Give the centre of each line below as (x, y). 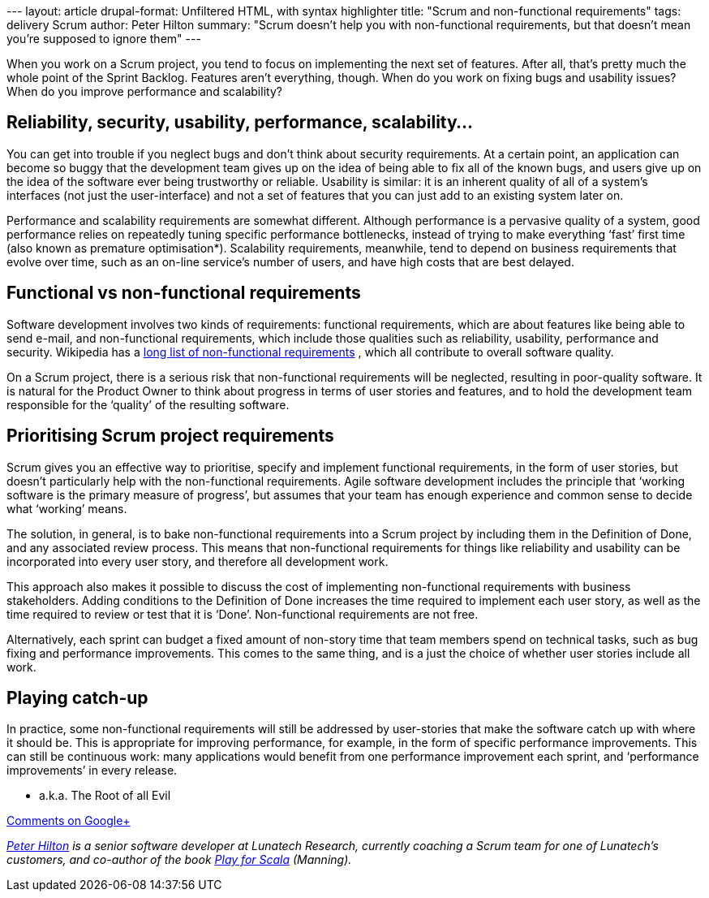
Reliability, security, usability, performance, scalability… (240, 123)
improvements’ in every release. (92, 771)
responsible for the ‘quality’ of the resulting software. (148, 404)
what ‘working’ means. (67, 508)
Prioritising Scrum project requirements (170, 436)
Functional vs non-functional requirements (184, 293)
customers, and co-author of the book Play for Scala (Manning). (179, 860)
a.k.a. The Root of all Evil (105, 796)
